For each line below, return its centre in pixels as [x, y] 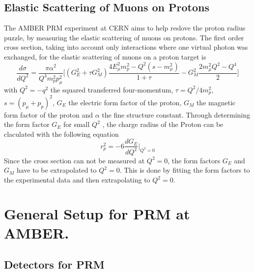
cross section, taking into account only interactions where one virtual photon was [126, 47]
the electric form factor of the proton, [125, 102]
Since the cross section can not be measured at [74, 160]
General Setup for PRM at [97, 213]
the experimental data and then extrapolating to [77, 180]
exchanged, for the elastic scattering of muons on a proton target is [105, 56]
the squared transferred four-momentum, [112, 89]
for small [77, 124]
